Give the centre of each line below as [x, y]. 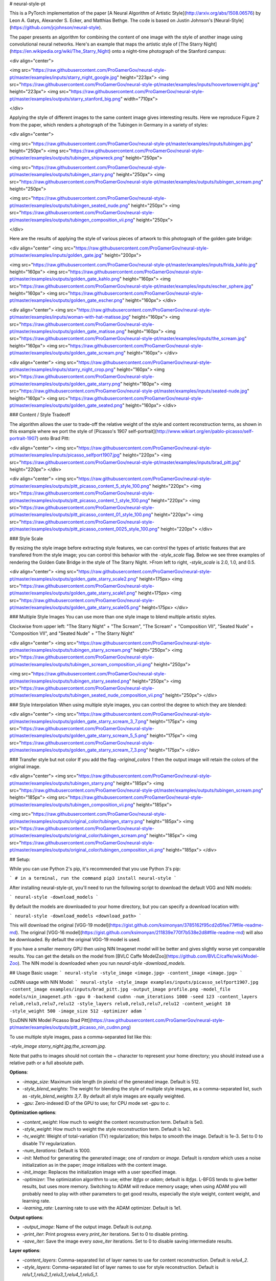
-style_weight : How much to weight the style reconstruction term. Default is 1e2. [107, 1129]
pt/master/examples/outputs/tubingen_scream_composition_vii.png [80, 664]
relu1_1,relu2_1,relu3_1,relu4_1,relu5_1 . [60, 1274]
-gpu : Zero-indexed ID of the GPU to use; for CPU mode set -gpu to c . [96, 1103]
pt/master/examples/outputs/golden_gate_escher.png [66, 300]
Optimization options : [33, 1112]
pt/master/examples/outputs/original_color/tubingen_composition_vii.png [86, 850]
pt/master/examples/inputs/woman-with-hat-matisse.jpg [69, 317]
